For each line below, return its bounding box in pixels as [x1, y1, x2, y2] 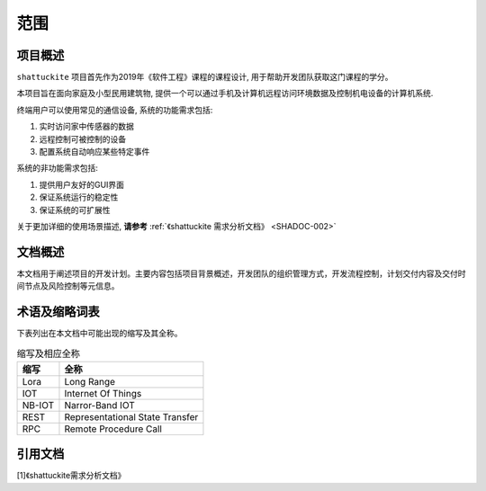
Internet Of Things [64, 387, 142, 399]
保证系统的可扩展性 [39, 204, 111, 215]
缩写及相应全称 [16, 347, 81, 360]
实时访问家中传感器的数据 [39, 121, 134, 132]
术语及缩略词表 [16, 304, 100, 319]
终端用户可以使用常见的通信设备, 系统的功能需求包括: [16, 104, 213, 115]
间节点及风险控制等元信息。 [16, 281, 120, 291]
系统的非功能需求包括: [16, 163, 99, 174]
